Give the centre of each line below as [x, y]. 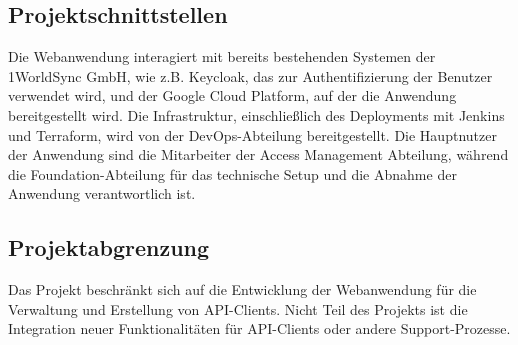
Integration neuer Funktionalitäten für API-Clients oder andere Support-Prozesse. [259, 328]
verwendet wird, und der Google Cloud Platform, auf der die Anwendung [232, 95]
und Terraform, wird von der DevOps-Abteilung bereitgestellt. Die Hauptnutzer [252, 134]
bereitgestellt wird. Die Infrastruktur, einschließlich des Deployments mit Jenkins [256, 114]
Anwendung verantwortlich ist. [102, 193]
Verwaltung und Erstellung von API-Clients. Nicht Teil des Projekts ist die [238, 308]
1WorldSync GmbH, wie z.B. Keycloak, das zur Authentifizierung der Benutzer [250, 75]
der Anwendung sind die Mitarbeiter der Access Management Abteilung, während [258, 154]
